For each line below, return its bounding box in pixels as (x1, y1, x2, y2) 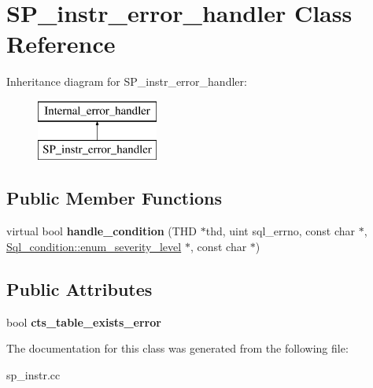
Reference (6, 28, 116, 60)
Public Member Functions (6, 186, 222, 210)
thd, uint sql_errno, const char (205, 223, 356, 239)
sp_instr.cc (6, 366, 61, 382)
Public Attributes (6, 276, 153, 301)
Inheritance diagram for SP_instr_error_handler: (6, 73, 247, 90)
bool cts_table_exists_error (6, 313, 161, 330)
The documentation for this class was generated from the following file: (6, 340, 349, 357)
